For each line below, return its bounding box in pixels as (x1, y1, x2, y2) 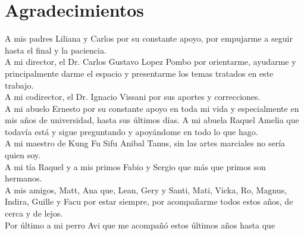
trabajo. (5, 79, 34, 91)
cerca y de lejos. (5, 207, 63, 220)
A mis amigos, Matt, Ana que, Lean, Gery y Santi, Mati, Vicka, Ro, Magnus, (5, 183, 287, 196)
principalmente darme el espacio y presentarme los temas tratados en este (5, 67, 274, 79)
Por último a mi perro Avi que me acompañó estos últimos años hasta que (5, 218, 275, 231)
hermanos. (5, 172, 42, 184)
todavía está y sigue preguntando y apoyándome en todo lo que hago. (5, 125, 258, 137)
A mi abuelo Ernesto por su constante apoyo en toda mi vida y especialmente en (5, 102, 299, 114)
